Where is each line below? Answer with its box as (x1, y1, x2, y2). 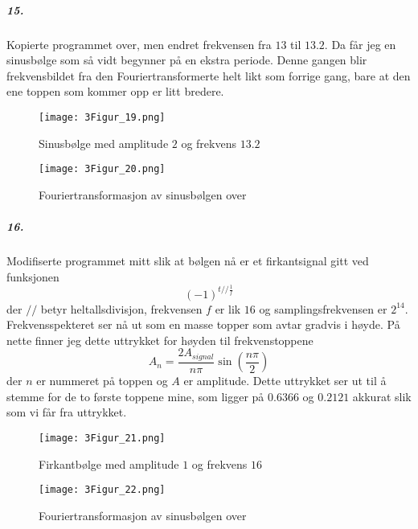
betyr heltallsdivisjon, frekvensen (40, 300, 203, 317)
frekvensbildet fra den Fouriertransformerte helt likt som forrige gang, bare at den (6, 67, 411, 84)
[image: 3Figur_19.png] (39, 111, 166, 123)
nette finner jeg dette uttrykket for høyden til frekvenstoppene (6, 331, 313, 348)
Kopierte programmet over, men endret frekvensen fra (6, 35, 272, 52)
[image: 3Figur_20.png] (39, 163, 166, 175)
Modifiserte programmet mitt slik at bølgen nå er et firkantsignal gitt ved (6, 252, 369, 269)
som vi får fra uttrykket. (6, 404, 127, 420)
